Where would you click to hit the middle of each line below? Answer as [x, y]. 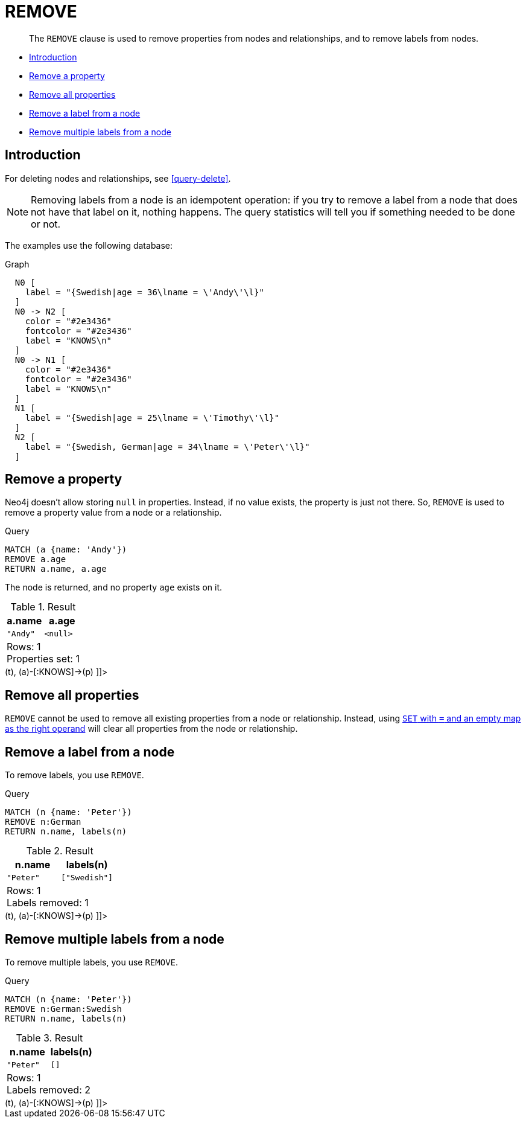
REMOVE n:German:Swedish [63, 1009]
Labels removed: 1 [48, 903]
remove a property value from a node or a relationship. [113, 513]
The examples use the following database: [89, 245]
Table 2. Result [60, 851]
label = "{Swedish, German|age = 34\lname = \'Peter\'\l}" [167, 446]
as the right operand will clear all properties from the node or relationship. [151, 729]
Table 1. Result [43, 607]
